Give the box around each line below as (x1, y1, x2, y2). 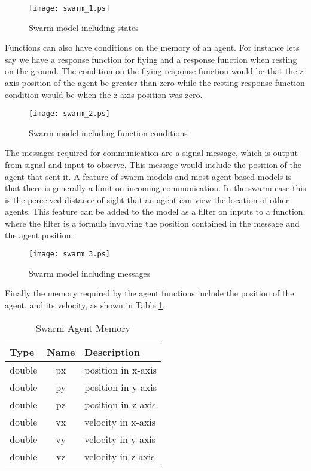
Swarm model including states (29, 21, 139, 33)
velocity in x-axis (84, 414, 156, 429)
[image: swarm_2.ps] (29, 109, 111, 118)
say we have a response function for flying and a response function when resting (5, 53, 297, 65)
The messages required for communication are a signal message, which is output (5, 146, 298, 159)
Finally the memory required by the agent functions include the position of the (5, 287, 294, 299)
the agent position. (5, 228, 74, 241)
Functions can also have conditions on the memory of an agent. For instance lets (5, 41, 300, 54)
